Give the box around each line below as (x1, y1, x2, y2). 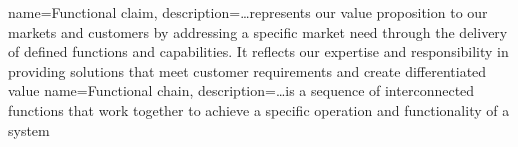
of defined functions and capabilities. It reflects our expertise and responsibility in (8, 41, 509, 62)
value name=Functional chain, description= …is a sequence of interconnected (8, 80, 475, 101)
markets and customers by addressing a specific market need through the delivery (8, 21, 508, 42)
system (8, 119, 50, 140)
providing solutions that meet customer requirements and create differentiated (8, 60, 487, 81)
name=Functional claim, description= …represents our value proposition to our (8, 2, 488, 22)
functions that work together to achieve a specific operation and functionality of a (8, 99, 510, 120)
